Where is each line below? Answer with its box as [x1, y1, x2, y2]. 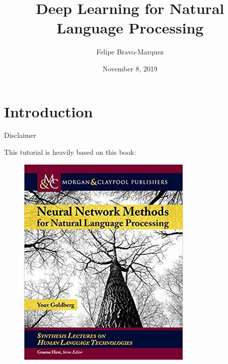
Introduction [4, 101, 93, 121]
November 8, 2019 [102, 63, 157, 73]
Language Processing [56, 17, 203, 38]
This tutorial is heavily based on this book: [4, 147, 136, 157]
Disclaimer [4, 130, 36, 140]
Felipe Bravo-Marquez [96, 46, 164, 57]
